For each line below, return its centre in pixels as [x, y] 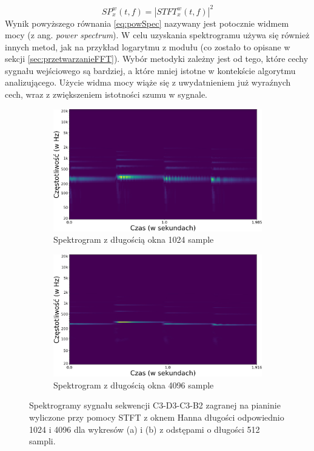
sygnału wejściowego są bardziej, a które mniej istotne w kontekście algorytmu [150, 70]
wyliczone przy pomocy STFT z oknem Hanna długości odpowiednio [157, 417]
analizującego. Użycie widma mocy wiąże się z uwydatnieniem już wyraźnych [148, 82]
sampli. [42, 441]
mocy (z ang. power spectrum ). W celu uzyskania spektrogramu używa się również [157, 35]
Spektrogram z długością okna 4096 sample [134, 385]
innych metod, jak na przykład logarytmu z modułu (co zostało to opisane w [148, 46]
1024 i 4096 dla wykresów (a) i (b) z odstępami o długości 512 [145, 429]
